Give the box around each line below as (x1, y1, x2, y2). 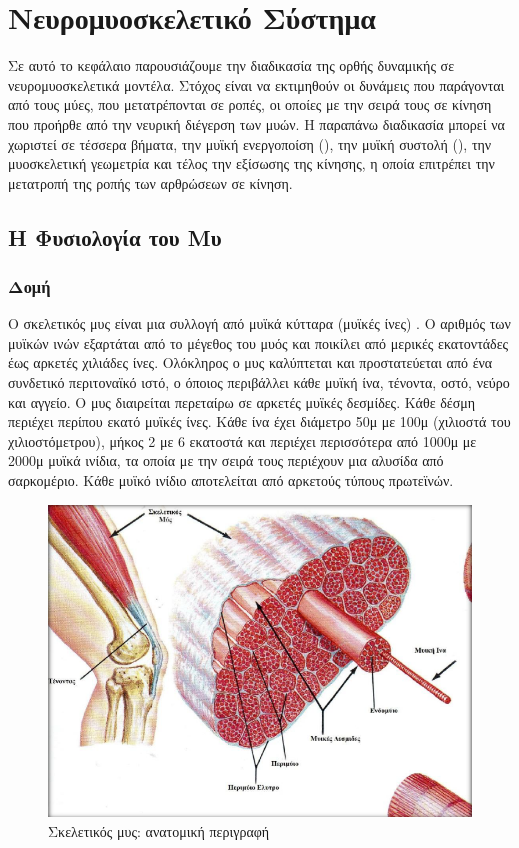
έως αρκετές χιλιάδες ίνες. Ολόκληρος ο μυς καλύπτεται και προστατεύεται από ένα (8, 352, 493, 373)
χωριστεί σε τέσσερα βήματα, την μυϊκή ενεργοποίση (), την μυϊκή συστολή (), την (8, 133, 492, 154)
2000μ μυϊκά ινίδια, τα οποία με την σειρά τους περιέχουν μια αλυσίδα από (8, 450, 444, 471)
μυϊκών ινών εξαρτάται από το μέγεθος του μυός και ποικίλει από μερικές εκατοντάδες (8, 332, 509, 353)
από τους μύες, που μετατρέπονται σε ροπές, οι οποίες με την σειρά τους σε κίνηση (8, 94, 492, 115)
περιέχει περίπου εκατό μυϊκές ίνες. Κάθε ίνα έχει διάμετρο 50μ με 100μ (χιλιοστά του (8, 411, 511, 432)
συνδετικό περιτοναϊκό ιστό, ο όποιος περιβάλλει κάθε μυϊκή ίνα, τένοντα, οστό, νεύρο (8, 372, 510, 393)
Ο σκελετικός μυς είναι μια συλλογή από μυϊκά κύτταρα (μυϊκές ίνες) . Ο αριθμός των (8, 313, 511, 334)
